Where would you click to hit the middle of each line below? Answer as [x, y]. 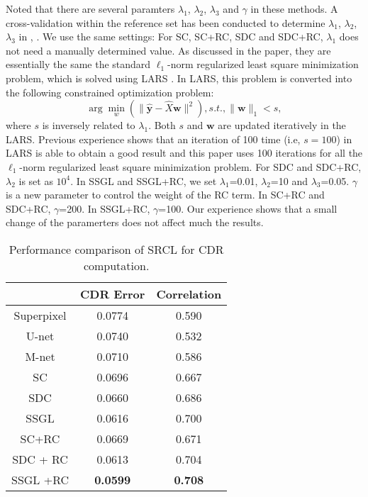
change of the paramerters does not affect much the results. [135, 222]
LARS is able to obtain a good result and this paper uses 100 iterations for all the [184, 153]
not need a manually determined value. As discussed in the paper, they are [168, 50]
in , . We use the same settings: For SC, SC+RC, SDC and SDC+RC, [171, 37]
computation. [116, 265]
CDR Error [113, 294]
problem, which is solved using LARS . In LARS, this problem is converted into [179, 78]
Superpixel [40, 315]
